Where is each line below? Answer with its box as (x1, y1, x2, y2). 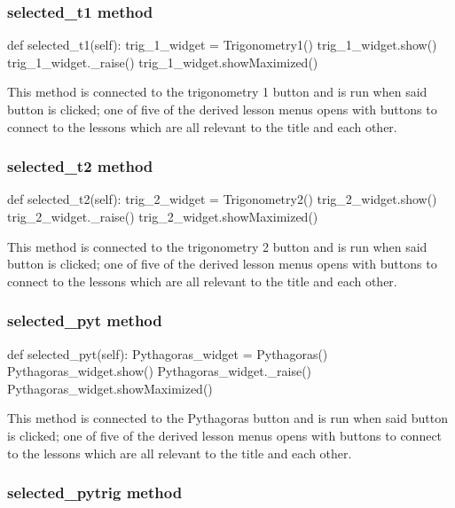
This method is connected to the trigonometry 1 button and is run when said (7, 82, 428, 101)
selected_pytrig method (7, 481, 183, 504)
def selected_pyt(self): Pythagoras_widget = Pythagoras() (7, 344, 328, 363)
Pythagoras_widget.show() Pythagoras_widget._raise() (7, 362, 312, 380)
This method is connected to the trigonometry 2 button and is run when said (7, 237, 428, 255)
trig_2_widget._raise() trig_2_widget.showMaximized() (7, 207, 318, 225)
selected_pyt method (7, 309, 162, 332)
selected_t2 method (7, 155, 153, 177)
